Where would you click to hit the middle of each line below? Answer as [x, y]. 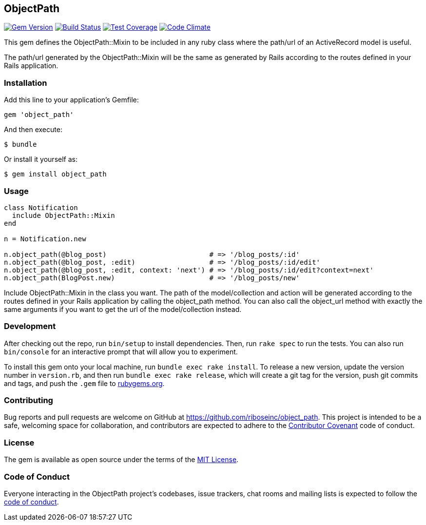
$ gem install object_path [55, 174]
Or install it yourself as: [41, 159]
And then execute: [33, 130]
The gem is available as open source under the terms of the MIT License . [121, 460]
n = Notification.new [45, 239]
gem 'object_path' [39, 115]
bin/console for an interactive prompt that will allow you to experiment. [121, 351]
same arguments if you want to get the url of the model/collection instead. [123, 309]
